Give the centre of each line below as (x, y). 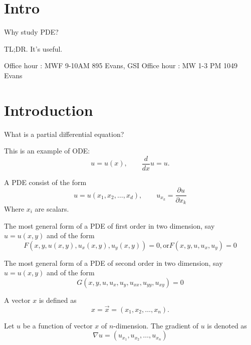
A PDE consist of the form (45, 182)
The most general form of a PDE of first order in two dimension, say (109, 225)
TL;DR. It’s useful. (33, 48)
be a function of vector (58, 325)
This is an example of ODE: (47, 151)
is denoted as (227, 325)
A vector (17, 300)
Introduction (49, 110)
